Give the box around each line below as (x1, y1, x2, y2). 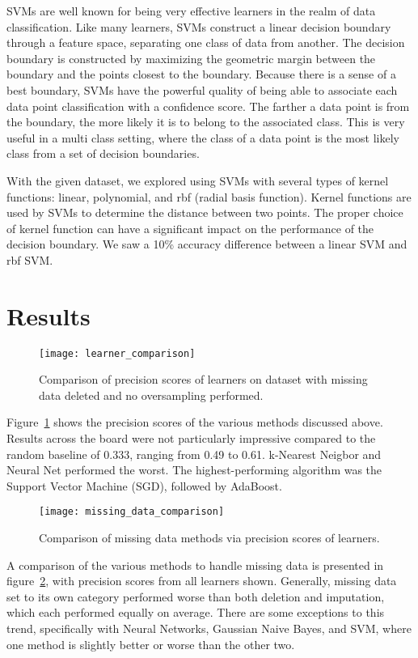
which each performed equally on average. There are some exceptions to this (6, 604, 385, 621)
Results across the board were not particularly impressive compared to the (6, 430, 376, 447)
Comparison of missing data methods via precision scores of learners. (39, 529, 380, 546)
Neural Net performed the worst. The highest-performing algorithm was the (6, 461, 382, 478)
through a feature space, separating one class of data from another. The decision (6, 34, 405, 51)
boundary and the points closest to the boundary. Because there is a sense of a (6, 66, 396, 83)
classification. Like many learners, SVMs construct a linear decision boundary (6, 18, 391, 35)
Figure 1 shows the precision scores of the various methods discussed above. (6, 414, 383, 431)
